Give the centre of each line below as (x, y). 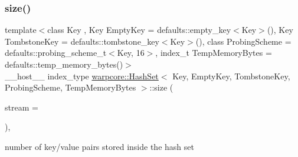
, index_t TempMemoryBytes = (214, 53)
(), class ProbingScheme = (243, 41)
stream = (22, 107)
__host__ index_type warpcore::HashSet (82, 76)
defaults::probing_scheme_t (56, 53)
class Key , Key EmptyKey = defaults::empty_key (139, 30)
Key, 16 (131, 53)
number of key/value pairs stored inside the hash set (99, 146)
